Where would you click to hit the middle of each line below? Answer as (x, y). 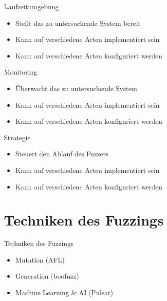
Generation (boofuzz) (47, 276)
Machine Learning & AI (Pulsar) (64, 292)
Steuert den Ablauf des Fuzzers (62, 154)
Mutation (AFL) (40, 259)
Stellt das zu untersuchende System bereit (78, 23)
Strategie (17, 137)
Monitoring (21, 72)
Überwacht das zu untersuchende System (76, 88)
